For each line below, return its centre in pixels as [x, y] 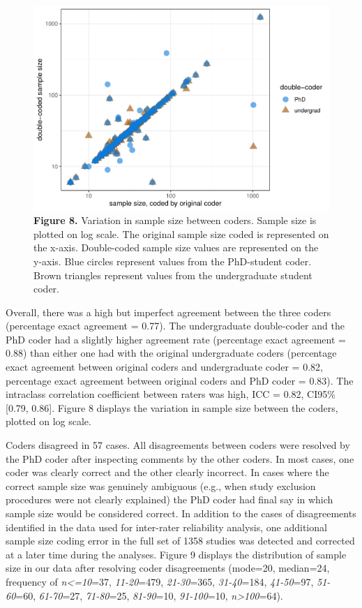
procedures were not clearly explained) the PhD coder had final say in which [169, 499]
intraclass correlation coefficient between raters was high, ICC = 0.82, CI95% [171, 394]
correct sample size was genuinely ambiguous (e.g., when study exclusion [161, 485]
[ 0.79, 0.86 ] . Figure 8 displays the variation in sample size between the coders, [172, 407]
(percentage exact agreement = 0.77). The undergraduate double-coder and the [175, 326]
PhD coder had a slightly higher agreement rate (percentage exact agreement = [176, 339]
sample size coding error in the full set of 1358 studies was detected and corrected [180, 541]
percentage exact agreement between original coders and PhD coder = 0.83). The [180, 380]
